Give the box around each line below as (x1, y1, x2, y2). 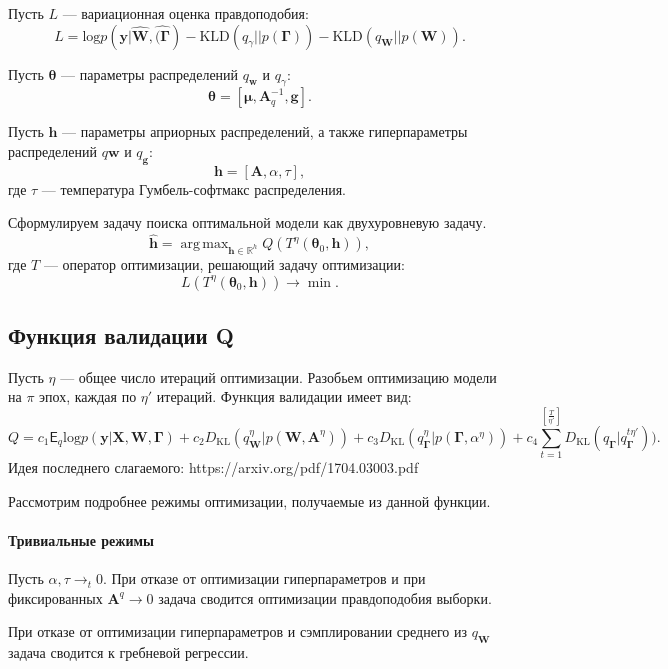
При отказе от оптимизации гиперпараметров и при (111, 568, 426, 589)
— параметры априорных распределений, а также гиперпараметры (62, 121, 468, 142)
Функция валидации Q (8, 319, 234, 350)
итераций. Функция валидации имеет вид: (156, 386, 412, 407)
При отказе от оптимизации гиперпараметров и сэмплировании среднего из (8, 621, 468, 642)
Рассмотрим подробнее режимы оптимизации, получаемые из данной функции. (8, 490, 491, 511)
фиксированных (8, 587, 103, 608)
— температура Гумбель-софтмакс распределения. (41, 178, 346, 199)
